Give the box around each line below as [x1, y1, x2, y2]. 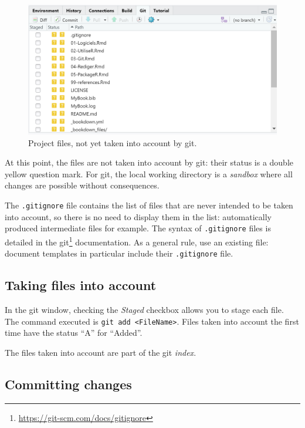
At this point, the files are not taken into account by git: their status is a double [5, 156, 294, 168]
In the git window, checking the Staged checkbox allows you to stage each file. [5, 304, 284, 316]
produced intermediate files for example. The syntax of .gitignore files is [5, 222, 271, 234]
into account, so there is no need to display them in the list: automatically [5, 210, 272, 223]
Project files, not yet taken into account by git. [28, 136, 197, 149]
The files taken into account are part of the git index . [5, 346, 196, 358]
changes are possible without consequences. [5, 179, 160, 191]
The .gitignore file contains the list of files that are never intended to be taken [5, 199, 293, 211]
